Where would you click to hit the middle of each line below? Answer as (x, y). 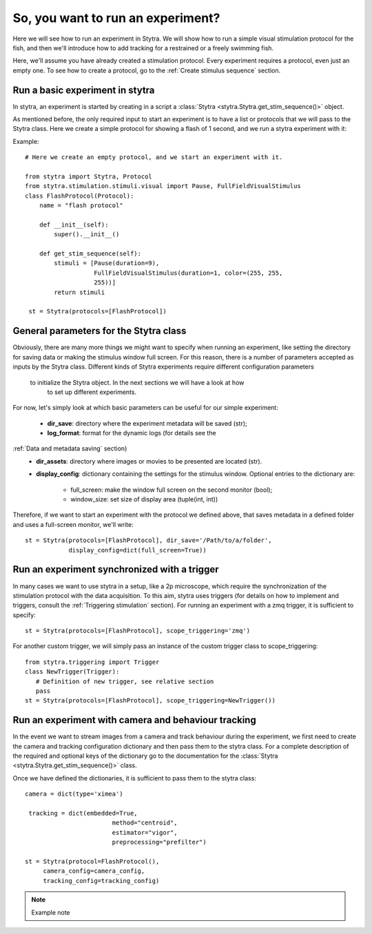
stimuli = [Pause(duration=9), (107, 263)
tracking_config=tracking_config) (101, 881)
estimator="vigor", (145, 832)
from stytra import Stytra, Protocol (89, 176)
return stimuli (80, 292)
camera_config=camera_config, (94, 871)
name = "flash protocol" (81, 206)
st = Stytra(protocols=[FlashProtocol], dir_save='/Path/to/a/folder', (148, 540)
